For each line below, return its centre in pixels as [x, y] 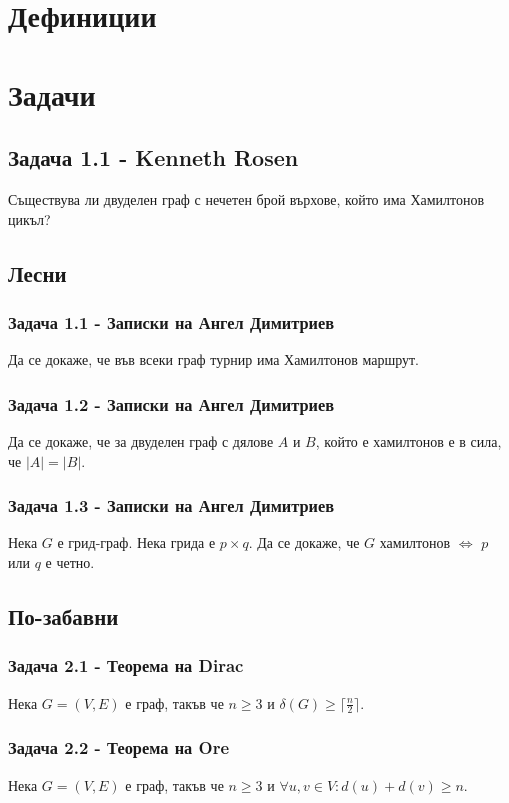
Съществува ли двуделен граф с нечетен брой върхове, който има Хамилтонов [246, 198]
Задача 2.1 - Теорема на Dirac [126, 665]
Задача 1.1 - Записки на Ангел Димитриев [171, 321]
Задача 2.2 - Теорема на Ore [119, 747]
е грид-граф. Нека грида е [136, 542]
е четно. [70, 561]
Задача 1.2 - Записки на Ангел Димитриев [171, 403]
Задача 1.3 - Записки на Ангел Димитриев [171, 505]
